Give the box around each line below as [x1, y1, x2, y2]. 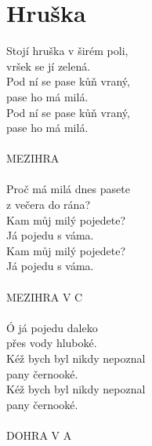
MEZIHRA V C [6, 288, 83, 305]
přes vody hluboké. [6, 334, 97, 351]
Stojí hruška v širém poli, [6, 42, 128, 59]
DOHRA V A [6, 426, 72, 443]
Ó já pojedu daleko [6, 319, 98, 335]
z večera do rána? [6, 196, 91, 213]
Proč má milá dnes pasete [6, 181, 130, 197]
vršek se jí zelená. [6, 57, 91, 74]
